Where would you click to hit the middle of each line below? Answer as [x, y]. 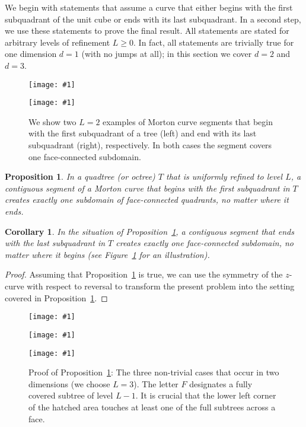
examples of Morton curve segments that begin [188, 121]
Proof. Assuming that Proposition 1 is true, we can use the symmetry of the [144, 274]
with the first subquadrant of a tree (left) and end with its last [143, 133]
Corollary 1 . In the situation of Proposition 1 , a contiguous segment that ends [149, 231]
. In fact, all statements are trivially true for [214, 42]
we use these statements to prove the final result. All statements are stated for [147, 31]
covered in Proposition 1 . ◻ [56, 297]
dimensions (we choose [69, 383]
